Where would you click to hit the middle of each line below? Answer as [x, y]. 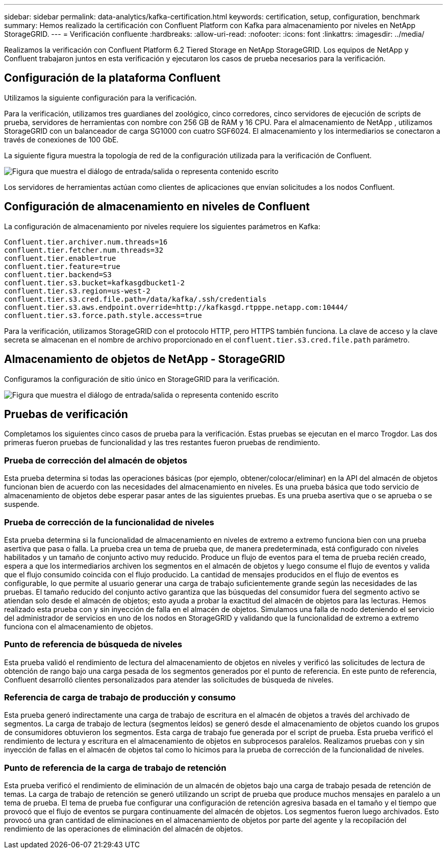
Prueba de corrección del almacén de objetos [96, 460]
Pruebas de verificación [66, 414]
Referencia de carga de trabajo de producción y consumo [120, 697]
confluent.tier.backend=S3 [58, 274]
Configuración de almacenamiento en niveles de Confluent [157, 207]
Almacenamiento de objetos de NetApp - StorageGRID [145, 359]
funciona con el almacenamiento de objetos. [79, 626]
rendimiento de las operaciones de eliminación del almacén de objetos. [124, 829]
